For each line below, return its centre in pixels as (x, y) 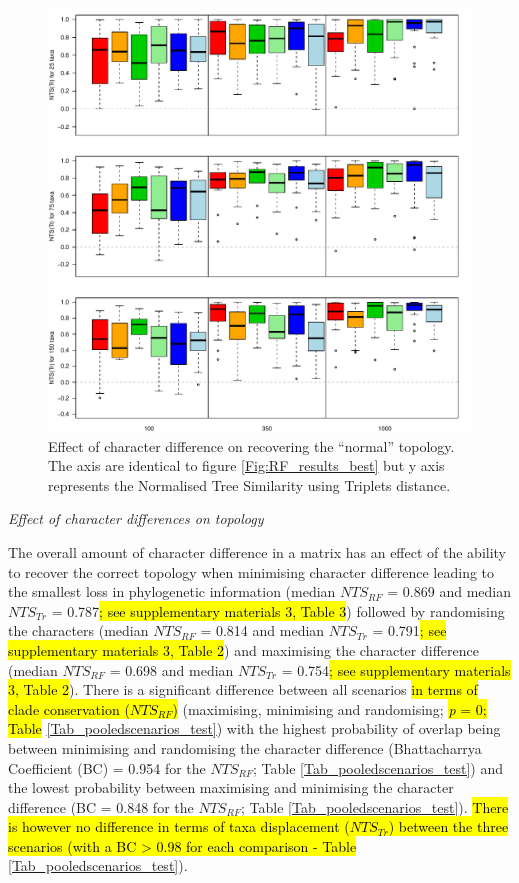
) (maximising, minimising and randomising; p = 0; (329, 708)
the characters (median (78, 630)
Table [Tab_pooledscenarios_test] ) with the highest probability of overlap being (254, 728)
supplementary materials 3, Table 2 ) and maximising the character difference (243, 649)
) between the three (448, 826)
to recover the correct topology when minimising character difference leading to (251, 571)
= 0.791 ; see (409, 630)
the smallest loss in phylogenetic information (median (172, 591)
